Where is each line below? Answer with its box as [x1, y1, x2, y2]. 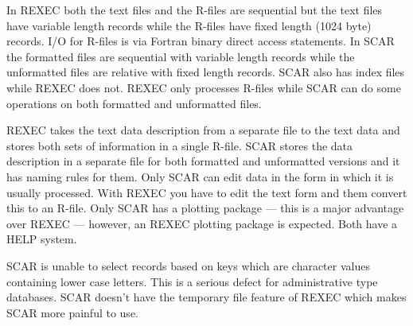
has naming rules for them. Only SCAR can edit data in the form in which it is [6, 168, 394, 184]
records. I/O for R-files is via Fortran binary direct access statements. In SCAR [6, 33, 395, 49]
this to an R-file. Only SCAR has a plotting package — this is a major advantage [6, 200, 404, 216]
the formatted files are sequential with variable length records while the [6, 48, 355, 64]
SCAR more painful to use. [6, 304, 138, 320]
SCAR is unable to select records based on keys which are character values [6, 257, 370, 274]
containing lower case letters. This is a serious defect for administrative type [6, 273, 378, 289]
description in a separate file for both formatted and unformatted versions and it [6, 153, 400, 169]
